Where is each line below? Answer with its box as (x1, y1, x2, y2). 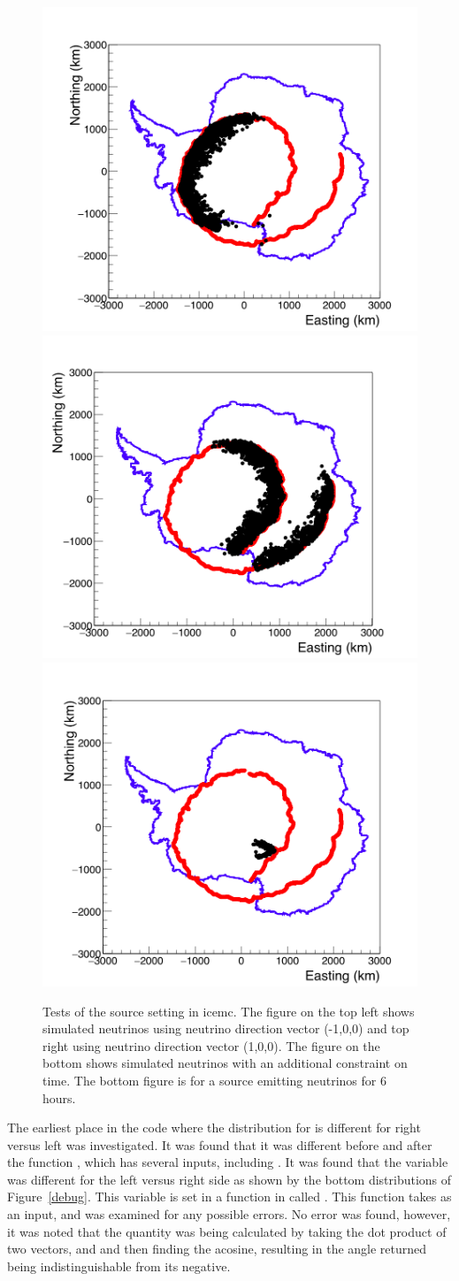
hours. (42, 1088, 76, 1107)
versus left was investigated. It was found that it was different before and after (7, 1135, 432, 1154)
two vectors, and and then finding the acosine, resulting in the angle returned (7, 1239, 427, 1258)
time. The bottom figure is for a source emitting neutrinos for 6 (42, 1070, 386, 1089)
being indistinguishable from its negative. (7, 1256, 231, 1275)
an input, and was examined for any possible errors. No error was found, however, (7, 1205, 451, 1223)
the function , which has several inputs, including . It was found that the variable (7, 1153, 448, 1171)
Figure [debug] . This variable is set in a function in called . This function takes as (7, 1187, 452, 1206)
